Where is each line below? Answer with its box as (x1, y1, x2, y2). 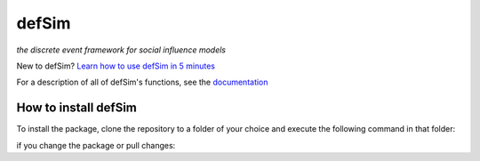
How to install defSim (16, 101, 138, 116)
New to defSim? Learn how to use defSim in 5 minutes (16, 60, 215, 71)
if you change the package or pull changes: (16, 140, 176, 150)
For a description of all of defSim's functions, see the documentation (16, 76, 268, 88)
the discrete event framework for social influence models (16, 44, 227, 55)
